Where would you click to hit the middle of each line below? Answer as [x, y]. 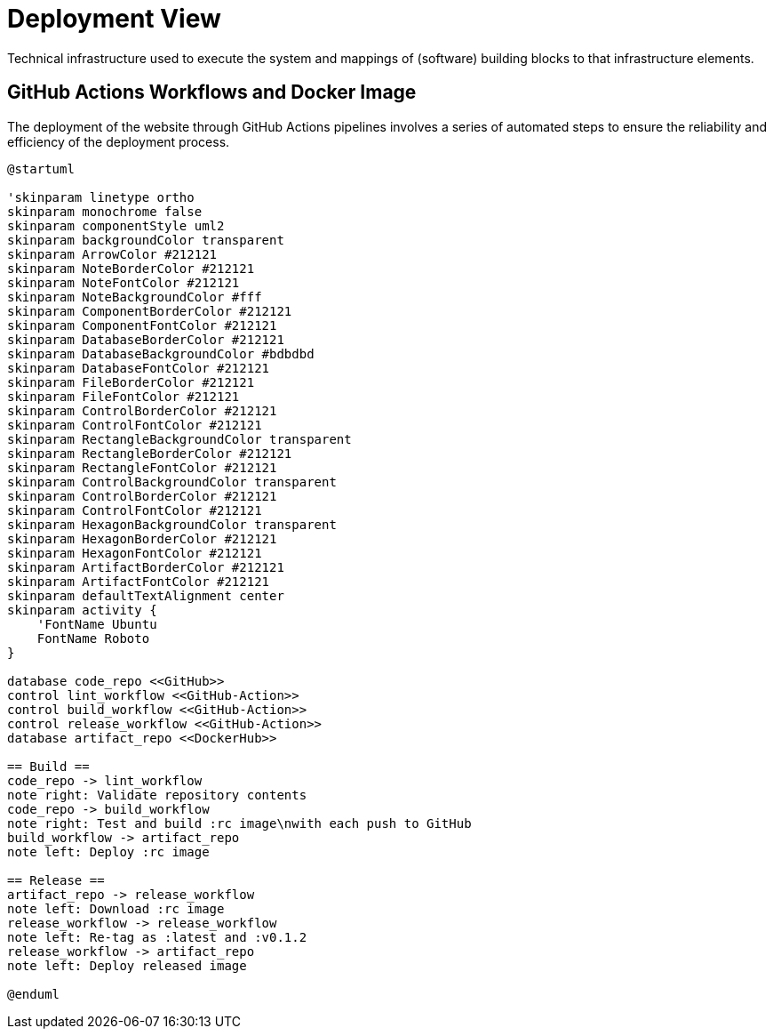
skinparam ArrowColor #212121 [112, 254]
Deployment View [114, 19]
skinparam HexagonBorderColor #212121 [142, 538]
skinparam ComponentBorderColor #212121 [150, 311]
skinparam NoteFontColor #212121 [124, 282]
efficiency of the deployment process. [119, 141]
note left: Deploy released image [127, 965]
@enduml [34, 994]
